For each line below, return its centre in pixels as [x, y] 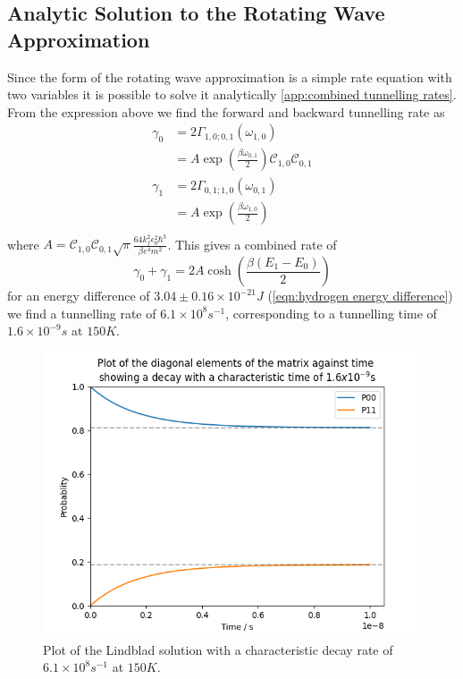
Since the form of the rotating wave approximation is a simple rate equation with [230, 76]
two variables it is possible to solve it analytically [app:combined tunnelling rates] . [232, 94]
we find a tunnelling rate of [82, 313]
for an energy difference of [79, 296]
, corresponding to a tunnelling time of [331, 313]
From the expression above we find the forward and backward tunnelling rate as [226, 111]
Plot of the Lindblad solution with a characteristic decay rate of [218, 649]
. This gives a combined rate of [252, 244]
